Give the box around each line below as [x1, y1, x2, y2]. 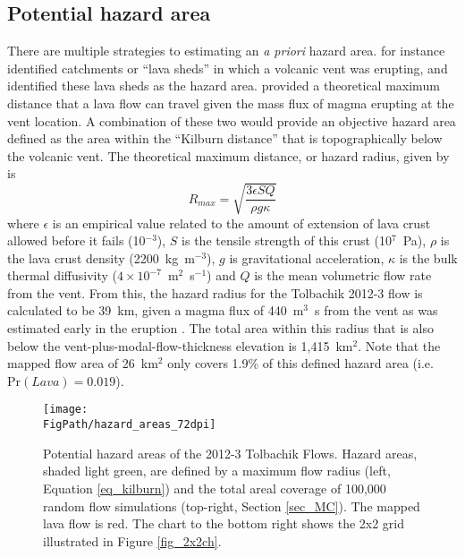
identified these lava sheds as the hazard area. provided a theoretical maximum [7, 76, 440, 95]
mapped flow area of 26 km [7, 354, 158, 373]
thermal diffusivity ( [7, 266, 118, 285]
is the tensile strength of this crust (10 [182, 231, 393, 250]
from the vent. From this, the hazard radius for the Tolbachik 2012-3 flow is [7, 283, 423, 302]
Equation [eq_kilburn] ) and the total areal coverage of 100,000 [43, 478, 386, 497]
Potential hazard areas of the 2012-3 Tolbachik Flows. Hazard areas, [43, 443, 418, 462]
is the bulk [399, 248, 458, 267]
